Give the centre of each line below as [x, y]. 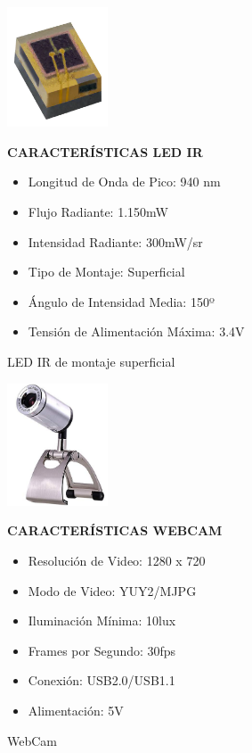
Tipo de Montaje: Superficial [106, 272]
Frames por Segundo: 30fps [102, 650]
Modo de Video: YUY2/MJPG [112, 590]
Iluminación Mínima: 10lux [102, 621]
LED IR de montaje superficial [91, 361]
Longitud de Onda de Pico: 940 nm [124, 182]
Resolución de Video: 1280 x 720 [117, 560]
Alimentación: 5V [76, 710]
